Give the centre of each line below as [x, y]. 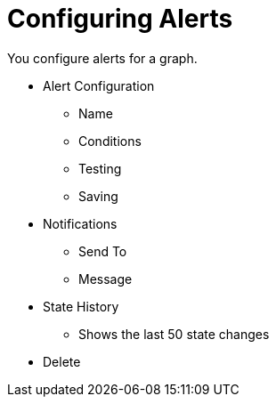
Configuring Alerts [120, 19]
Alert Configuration [99, 85]
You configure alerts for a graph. [102, 58]
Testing [100, 168]
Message [106, 279]
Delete [62, 361]
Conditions [110, 141]
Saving [98, 196]
